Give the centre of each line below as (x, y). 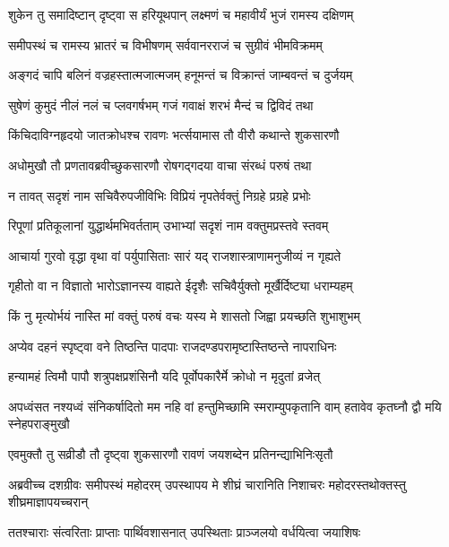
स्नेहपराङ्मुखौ (39, 424)
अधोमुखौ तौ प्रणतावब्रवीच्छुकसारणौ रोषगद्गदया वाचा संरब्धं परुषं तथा (160, 165)
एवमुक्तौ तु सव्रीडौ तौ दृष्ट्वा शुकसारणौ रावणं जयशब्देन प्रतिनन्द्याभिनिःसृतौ (171, 453)
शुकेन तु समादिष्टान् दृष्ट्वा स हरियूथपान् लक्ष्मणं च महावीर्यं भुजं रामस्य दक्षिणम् (181, 14)
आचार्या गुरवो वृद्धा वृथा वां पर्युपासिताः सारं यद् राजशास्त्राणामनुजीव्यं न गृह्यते (175, 255)
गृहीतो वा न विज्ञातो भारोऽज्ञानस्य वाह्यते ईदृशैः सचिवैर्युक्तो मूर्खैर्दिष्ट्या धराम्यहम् (181, 286)
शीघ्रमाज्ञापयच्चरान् (48, 502)
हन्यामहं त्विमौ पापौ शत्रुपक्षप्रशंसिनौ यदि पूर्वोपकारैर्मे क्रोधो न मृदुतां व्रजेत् (164, 376)
